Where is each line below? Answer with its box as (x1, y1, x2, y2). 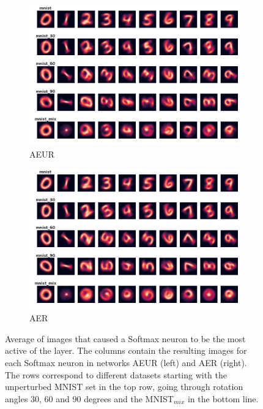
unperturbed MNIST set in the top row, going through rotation (5, 380, 243, 393)
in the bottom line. (187, 392, 259, 405)
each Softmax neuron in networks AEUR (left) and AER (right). (5, 356, 247, 369)
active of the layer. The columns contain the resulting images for (5, 344, 247, 357)
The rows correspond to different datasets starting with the (5, 368, 228, 381)
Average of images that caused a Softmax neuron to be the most (5, 332, 246, 345)
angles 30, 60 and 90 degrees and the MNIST (5, 392, 174, 405)
